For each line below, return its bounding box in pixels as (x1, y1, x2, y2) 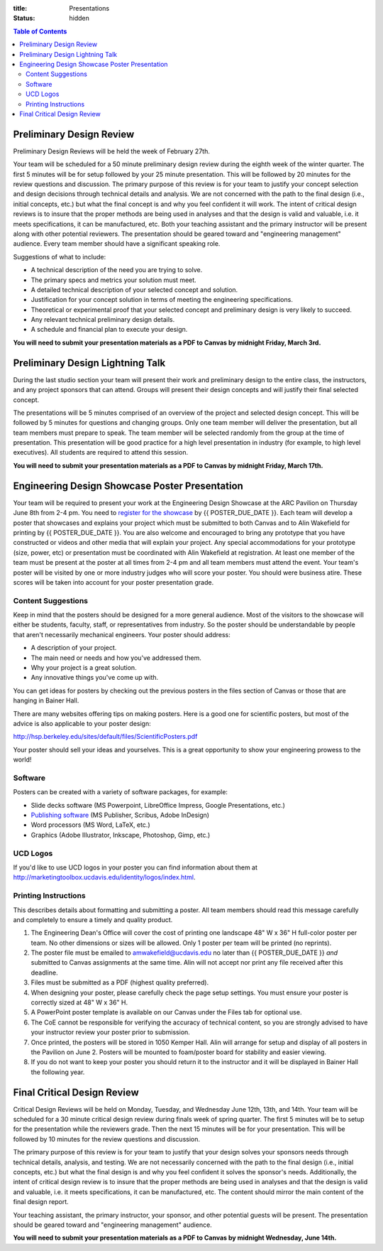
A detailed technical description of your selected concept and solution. (30, 285, 238, 294)
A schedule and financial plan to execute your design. (30, 325, 188, 334)
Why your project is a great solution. (30, 664, 138, 671)
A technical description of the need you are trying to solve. (30, 266, 203, 274)
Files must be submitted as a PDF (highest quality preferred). (30, 978, 209, 987)
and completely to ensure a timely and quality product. (13, 915, 173, 924)
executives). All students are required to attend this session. (13, 448, 188, 457)
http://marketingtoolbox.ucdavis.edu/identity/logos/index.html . (13, 873, 196, 882)
